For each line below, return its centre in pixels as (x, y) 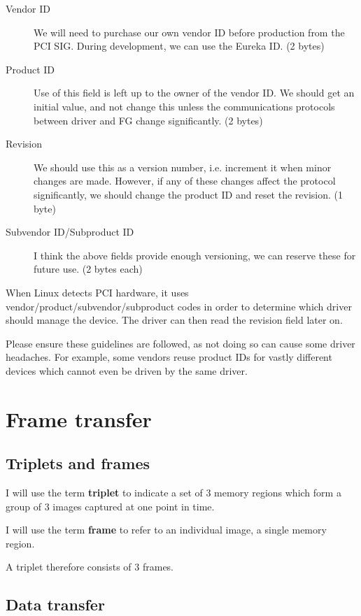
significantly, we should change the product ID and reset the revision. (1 (189, 194)
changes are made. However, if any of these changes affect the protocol (185, 181)
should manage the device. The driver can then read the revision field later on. (174, 320)
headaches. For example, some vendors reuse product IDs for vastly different (169, 357)
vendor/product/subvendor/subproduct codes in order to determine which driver (179, 306)
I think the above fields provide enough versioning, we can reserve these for (195, 255)
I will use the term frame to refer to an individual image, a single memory (166, 530)
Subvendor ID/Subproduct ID (70, 232)
